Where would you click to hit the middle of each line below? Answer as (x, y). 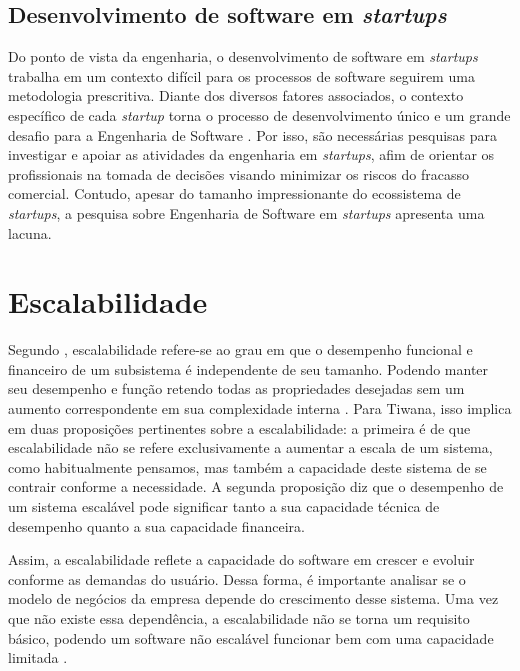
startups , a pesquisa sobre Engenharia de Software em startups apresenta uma (246, 212)
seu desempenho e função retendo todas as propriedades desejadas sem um (236, 388)
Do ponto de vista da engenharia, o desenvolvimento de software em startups (243, 56)
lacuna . (30, 232)
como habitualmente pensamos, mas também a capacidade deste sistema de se (247, 466)
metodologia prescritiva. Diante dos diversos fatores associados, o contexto (236, 95)
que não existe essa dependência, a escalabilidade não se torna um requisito (239, 617)
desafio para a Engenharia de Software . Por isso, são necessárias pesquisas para (253, 134)
